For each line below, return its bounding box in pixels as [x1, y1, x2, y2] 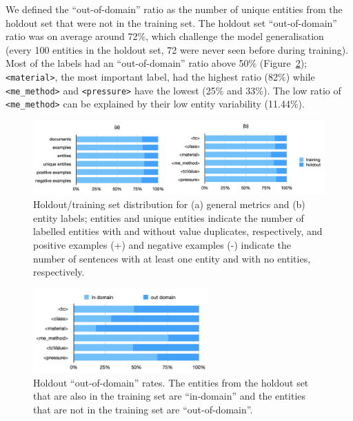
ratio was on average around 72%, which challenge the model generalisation [6, 29, 324, 43]
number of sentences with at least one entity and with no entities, [33, 251, 311, 265]
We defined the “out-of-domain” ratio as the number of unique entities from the [6, 2, 343, 16]
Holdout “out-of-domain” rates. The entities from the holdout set [33, 375, 309, 389]
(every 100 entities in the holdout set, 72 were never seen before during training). [6, 42, 349, 57]
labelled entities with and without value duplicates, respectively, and [33, 224, 323, 238]
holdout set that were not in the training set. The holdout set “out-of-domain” [6, 15, 337, 30]
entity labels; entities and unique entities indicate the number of [33, 210, 304, 225]
